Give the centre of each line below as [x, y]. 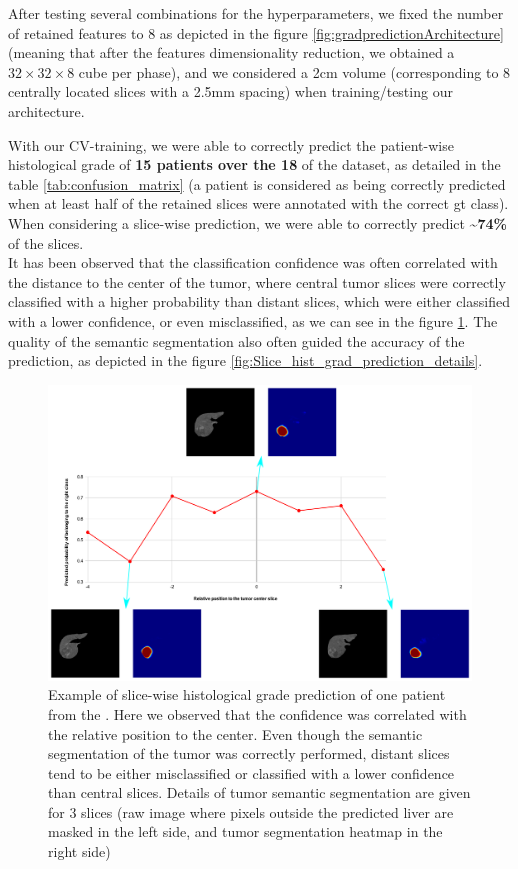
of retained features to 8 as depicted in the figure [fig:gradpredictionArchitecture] [256, 32]
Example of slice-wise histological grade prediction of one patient [247, 694]
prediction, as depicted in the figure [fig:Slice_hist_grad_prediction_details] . [245, 360]
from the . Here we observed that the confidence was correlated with [257, 713]
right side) [79, 851]
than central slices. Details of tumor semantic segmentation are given [259, 792]
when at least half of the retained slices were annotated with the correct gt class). [258, 203]
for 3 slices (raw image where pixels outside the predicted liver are [251, 811]
